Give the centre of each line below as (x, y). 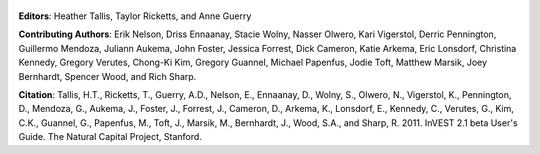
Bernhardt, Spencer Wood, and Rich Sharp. (107, 76)
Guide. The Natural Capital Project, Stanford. (110, 137)
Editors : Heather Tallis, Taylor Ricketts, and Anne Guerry (135, 16)
